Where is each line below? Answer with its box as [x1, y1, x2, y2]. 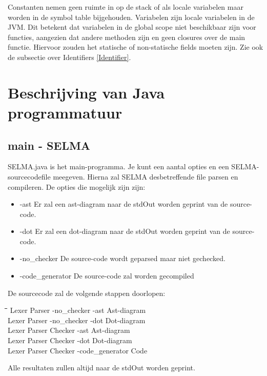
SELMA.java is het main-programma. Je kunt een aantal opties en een [8, 161, 229, 172]
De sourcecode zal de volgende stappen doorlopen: [8, 287, 166, 298]
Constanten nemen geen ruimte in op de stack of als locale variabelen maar [8, 2, 243, 12]
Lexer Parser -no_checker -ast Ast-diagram [10, 305, 146, 315]
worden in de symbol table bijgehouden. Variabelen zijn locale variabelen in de [8, 11, 255, 22]
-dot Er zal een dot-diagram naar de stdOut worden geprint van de [19, 226, 230, 236]
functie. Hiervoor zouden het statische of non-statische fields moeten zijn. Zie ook [8, 42, 263, 52]
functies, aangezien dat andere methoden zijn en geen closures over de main [8, 31, 245, 42]
